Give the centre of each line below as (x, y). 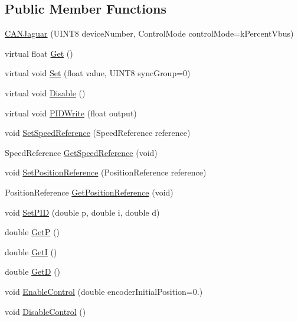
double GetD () (33, 271)
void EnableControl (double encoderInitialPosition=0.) (104, 291)
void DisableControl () (45, 311)
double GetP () (32, 232)
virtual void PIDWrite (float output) (71, 113)
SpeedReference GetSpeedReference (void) (81, 152)
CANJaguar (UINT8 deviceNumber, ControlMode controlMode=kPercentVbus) (149, 33)
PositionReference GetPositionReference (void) (89, 192)
